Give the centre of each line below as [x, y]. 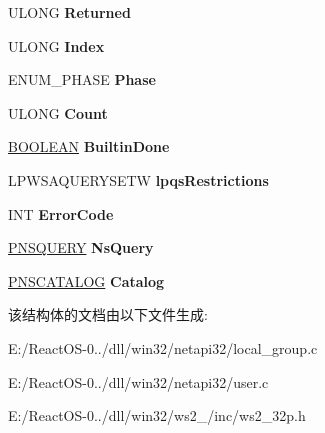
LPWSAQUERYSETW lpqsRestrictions [138, 179]
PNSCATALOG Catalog [86, 280]
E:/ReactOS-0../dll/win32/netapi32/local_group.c [163, 347]
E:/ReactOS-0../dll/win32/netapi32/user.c [138, 381]
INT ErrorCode [61, 213]
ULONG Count [58, 112]
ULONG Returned [69, 12]
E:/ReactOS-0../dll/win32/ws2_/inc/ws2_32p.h [157, 415]
